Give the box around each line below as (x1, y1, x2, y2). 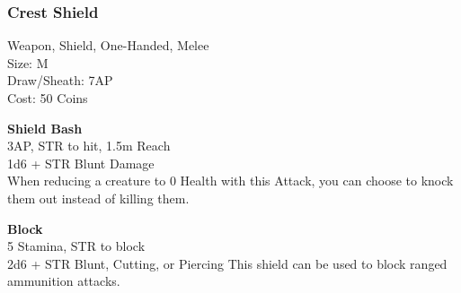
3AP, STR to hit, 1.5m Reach (7, 136, 171, 155)
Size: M (7, 53, 49, 72)
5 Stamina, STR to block (7, 237, 146, 255)
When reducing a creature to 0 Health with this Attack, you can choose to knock (7, 171, 454, 190)
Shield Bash (7, 118, 83, 137)
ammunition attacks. (7, 271, 120, 290)
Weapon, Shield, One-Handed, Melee (7, 36, 209, 55)
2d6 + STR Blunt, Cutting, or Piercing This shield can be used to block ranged (7, 254, 448, 272)
